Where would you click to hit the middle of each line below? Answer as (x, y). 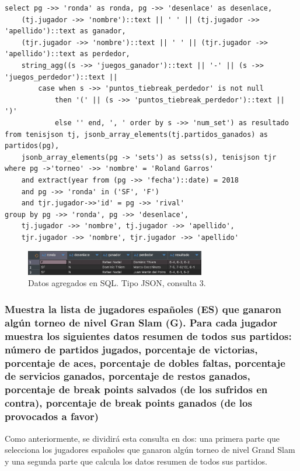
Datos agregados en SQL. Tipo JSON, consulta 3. (117, 283)
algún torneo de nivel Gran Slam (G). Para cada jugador (141, 322)
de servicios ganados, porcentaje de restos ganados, (128, 376)
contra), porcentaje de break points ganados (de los (128, 403)
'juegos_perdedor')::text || (61, 77)
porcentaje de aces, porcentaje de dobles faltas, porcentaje (145, 362)
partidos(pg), (32, 146)
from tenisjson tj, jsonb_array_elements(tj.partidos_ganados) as (137, 134)
